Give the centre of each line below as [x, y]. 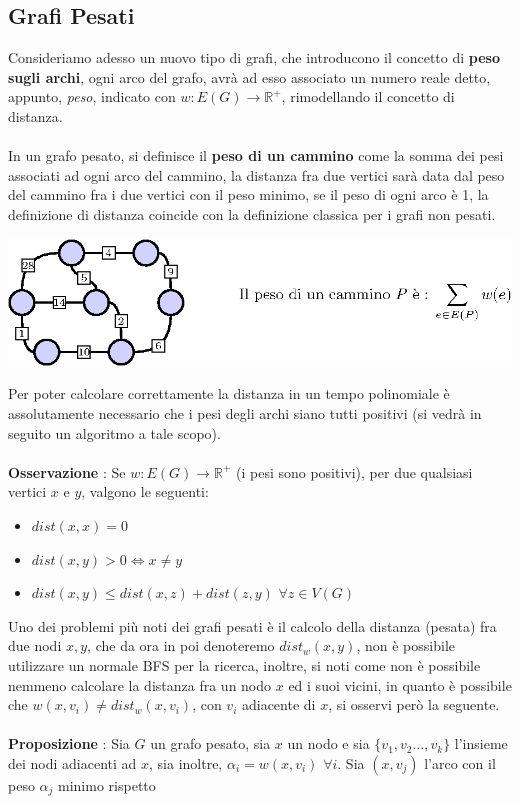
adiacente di [278, 704]
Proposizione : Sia [69, 743]
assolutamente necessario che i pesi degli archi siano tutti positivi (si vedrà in [245, 412]
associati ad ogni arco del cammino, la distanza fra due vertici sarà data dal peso [256, 174]
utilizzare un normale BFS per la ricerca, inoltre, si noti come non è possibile [244, 664]
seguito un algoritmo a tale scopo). [114, 432]
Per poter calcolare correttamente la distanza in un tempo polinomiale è [229, 393]
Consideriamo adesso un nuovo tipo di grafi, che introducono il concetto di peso [254, 57]
